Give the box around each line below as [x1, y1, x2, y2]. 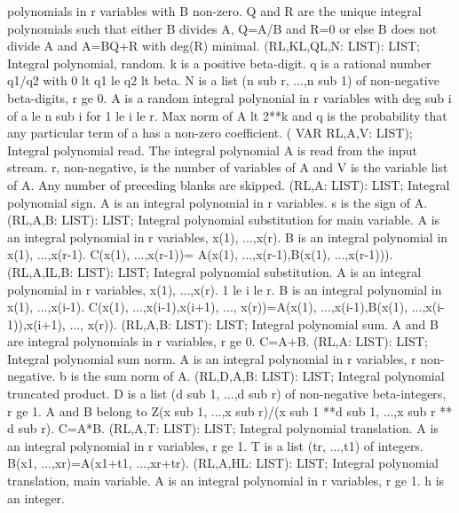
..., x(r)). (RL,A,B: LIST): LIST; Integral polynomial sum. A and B [69, 314, 439, 333]
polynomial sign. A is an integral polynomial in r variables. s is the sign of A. [7, 193, 428, 211]
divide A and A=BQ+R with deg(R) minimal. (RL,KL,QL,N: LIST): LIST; [7, 36, 420, 55]
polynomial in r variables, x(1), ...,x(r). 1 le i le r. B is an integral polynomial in [7, 280, 442, 298]
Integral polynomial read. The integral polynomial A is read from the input [7, 140, 417, 159]
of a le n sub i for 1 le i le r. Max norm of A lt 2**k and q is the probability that [7, 106, 447, 124]
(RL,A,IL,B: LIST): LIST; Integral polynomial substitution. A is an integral [7, 262, 422, 280]
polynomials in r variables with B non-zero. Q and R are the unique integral [7, 2, 422, 20]
